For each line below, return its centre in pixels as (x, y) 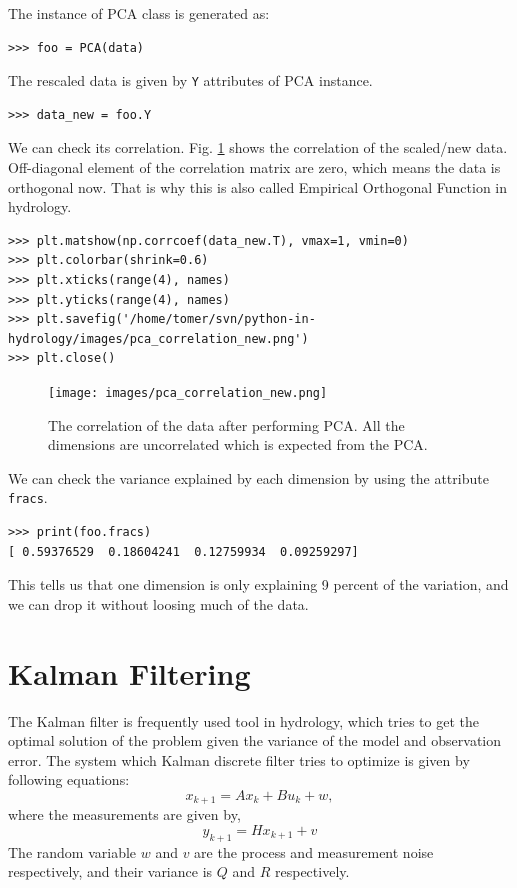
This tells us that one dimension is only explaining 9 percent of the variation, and (258, 584)
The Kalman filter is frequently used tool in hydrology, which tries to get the (243, 720)
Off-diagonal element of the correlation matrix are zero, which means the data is (254, 167)
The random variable (72, 851)
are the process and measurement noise (314, 851)
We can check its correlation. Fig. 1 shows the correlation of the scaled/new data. (258, 147)
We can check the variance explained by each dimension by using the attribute (248, 477)
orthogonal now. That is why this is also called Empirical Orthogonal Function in (258, 186)
